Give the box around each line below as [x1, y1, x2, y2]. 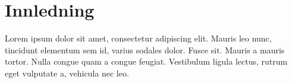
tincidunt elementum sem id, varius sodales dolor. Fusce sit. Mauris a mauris [5, 43, 285, 56]
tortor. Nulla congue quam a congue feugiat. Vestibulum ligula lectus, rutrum [5, 55, 288, 68]
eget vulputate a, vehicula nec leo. [5, 66, 129, 79]
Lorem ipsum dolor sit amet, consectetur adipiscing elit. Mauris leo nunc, [5, 32, 272, 44]
